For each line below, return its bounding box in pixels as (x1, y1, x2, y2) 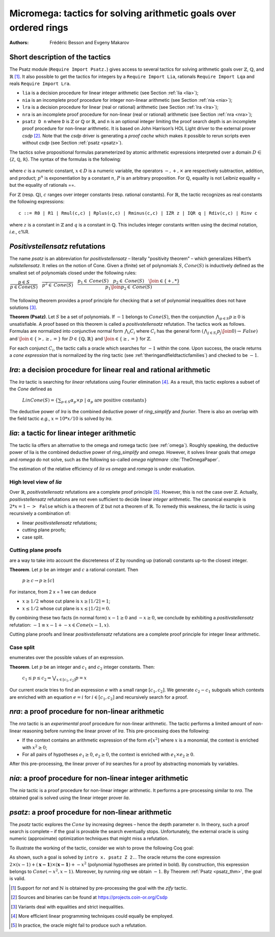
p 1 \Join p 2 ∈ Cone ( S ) (105, 284, 152, 291)
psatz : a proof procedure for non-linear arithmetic (9, 808, 172, 816)
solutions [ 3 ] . (9, 304, 38, 310)
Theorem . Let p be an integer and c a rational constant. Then (9, 566, 139, 573)
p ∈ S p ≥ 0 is (219, 314, 245, 321)
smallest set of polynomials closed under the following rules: (9, 270, 137, 276)
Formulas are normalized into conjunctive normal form (9, 328, 123, 334)
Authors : (9, 40, 29, 46)
